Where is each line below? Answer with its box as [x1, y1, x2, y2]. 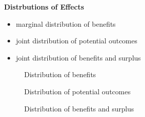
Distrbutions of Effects [4, 2, 84, 12]
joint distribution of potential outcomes [16, 35, 137, 46]
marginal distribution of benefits [16, 18, 116, 29]
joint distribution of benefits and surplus [16, 52, 141, 63]
